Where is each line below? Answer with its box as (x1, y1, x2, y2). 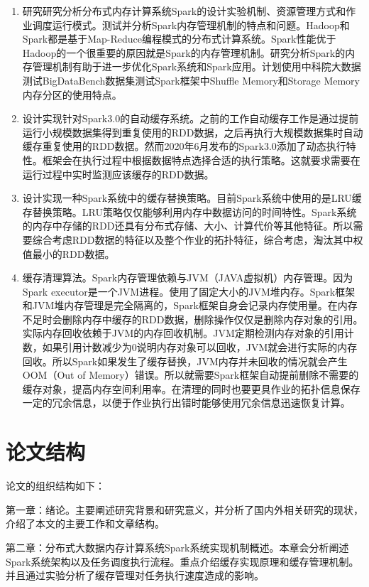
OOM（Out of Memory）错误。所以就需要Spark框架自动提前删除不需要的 (22, 367, 359, 382)
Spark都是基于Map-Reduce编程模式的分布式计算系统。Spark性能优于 (22, 31, 336, 46)
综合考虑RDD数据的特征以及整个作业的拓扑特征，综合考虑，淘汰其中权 (32, 232, 363, 247)
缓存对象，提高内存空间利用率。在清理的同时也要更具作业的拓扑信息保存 (22, 381, 360, 396)
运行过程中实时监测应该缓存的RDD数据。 (22, 166, 214, 181)
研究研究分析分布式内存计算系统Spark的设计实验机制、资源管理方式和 (22, 4, 346, 18)
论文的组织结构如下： (6, 478, 105, 493)
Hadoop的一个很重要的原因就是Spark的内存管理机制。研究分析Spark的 (22, 45, 346, 60)
